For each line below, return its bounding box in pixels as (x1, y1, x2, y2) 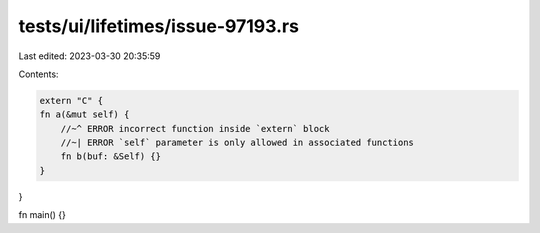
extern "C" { (39, 95, 104, 106)
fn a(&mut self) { (39, 109, 130, 120)
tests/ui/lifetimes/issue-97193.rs (18, 15, 300, 37)
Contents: (18, 68, 59, 80)
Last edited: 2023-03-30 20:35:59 (18, 50, 161, 62)
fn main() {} (18, 209, 67, 221)
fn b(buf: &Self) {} (60, 151, 162, 162)
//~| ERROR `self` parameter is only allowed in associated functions (60, 137, 415, 149)
